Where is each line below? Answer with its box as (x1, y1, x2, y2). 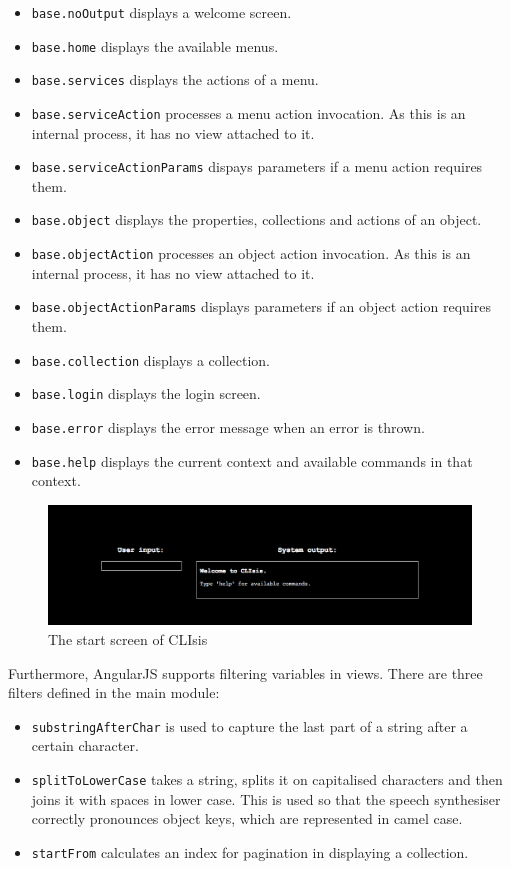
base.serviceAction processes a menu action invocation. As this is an (31, 102, 466, 123)
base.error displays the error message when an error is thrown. (31, 416, 425, 437)
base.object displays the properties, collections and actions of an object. (31, 209, 482, 230)
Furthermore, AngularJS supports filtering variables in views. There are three (8, 662, 483, 683)
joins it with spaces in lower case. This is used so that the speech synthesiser (31, 788, 501, 809)
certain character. (31, 735, 139, 756)
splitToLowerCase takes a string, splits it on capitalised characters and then (31, 768, 503, 789)
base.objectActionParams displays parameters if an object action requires (31, 296, 491, 317)
